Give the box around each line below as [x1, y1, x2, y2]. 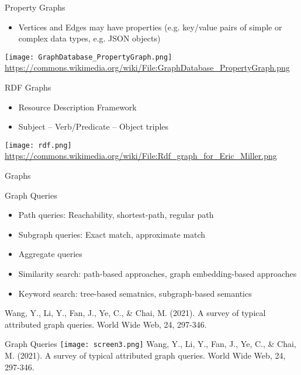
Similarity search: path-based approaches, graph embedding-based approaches [18, 268, 297, 280]
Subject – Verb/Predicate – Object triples [18, 120, 169, 133]
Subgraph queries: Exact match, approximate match [18, 228, 206, 240]
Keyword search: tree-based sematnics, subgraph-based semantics [18, 287, 252, 299]
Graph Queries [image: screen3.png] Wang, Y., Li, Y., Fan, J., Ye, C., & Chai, [5, 338, 296, 350]
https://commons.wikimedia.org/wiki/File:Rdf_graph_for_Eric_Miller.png [5, 150, 277, 162]
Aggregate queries [18, 248, 82, 260]
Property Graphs [5, 1, 65, 13]
